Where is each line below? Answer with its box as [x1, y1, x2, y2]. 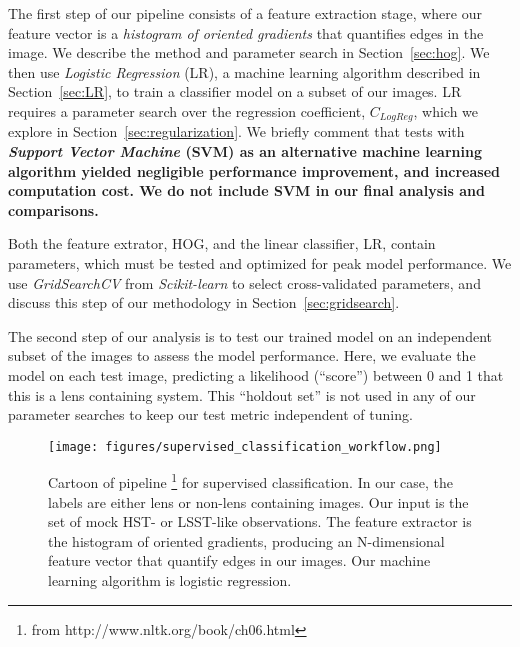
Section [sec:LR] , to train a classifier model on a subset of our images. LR [8, 81, 462, 102]
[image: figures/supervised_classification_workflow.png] [48, 439, 442, 454]
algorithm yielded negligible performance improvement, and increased [8, 160, 501, 181]
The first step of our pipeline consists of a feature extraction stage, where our [8, 3, 482, 23]
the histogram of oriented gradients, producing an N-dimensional [48, 530, 445, 551]
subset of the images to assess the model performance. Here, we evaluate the [8, 345, 476, 366]
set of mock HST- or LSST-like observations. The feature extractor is [48, 511, 472, 532]
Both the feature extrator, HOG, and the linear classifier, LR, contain [8, 233, 436, 254]
